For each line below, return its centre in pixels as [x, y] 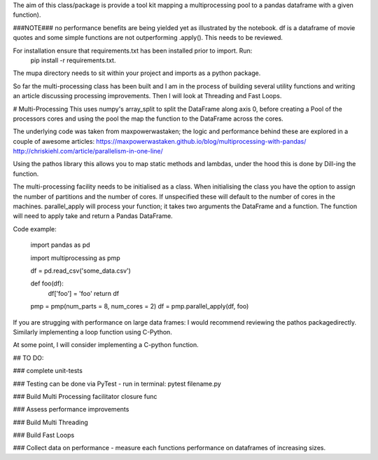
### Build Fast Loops [44, 435]
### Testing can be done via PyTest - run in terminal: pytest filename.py [117, 384]
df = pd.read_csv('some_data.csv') [80, 271]
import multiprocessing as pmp [75, 258]
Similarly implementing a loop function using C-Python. [93, 332]
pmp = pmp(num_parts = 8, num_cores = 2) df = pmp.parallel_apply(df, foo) [140, 306]
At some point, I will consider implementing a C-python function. [106, 345]
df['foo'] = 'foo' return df [84, 293]
